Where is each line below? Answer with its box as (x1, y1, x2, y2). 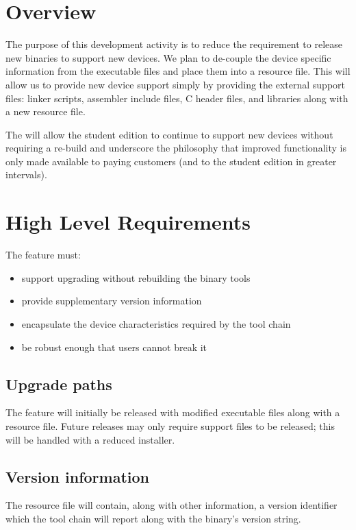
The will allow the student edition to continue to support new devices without (5, 127, 333, 141)
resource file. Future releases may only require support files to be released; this (5, 418, 335, 433)
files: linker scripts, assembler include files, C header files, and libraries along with (5, 91, 348, 105)
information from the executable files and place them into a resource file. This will (5, 64, 351, 78)
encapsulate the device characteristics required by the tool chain (21, 316, 291, 330)
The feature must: (5, 248, 81, 262)
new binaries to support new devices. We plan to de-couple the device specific (5, 50, 331, 64)
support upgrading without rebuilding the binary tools (21, 270, 251, 285)
